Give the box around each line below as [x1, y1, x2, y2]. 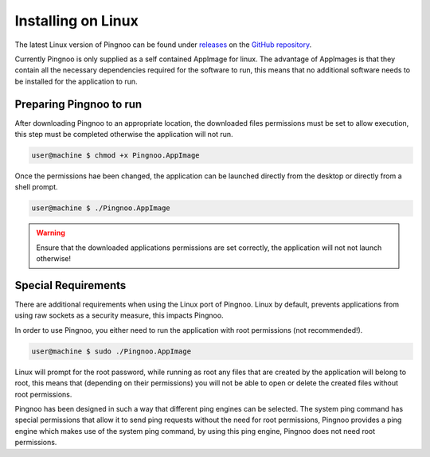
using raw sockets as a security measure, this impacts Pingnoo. [14, 311, 224, 320]
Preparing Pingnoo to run [14, 97, 143, 111]
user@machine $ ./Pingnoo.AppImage [31, 204, 170, 213]
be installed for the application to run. [14, 76, 139, 86]
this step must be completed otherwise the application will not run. [14, 130, 234, 139]
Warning [36, 228, 65, 238]
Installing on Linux [14, 12, 139, 29]
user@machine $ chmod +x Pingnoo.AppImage [31, 151, 200, 159]
